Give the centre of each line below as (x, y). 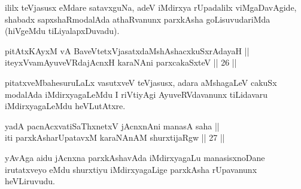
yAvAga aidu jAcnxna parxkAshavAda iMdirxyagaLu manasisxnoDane (135, 157)
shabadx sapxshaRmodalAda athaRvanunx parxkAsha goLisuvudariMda (138, 19)
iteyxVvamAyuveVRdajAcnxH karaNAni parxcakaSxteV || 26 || (121, 62)
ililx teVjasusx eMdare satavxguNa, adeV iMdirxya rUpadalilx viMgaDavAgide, (151, 7)
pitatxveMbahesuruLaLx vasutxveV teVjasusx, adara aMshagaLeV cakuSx (141, 82)
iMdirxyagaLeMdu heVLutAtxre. (65, 106)
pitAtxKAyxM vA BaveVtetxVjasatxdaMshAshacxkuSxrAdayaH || (127, 50)
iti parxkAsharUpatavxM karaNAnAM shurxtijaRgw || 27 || (115, 137)
